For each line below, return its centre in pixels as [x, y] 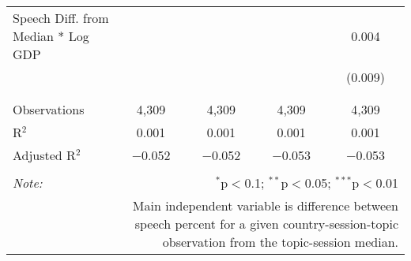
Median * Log [51, 36]
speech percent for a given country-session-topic [266, 224]
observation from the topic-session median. [280, 242]
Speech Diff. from [61, 18]
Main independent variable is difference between [265, 205]
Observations [49, 109]
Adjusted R [44, 155]
